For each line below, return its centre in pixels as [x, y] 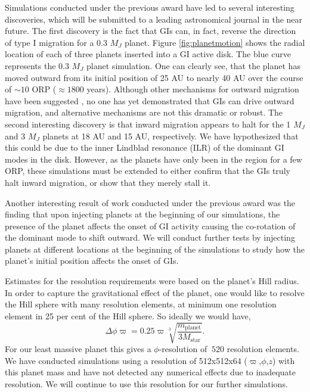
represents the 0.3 [37, 65]
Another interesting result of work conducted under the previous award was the [150, 202]
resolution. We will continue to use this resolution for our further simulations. [146, 383]
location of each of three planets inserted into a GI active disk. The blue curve [148, 54]
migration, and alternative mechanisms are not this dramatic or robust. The [144, 112]
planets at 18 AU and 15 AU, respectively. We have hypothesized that [170, 136]
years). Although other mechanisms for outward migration [193, 89]
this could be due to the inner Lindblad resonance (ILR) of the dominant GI [145, 147]
